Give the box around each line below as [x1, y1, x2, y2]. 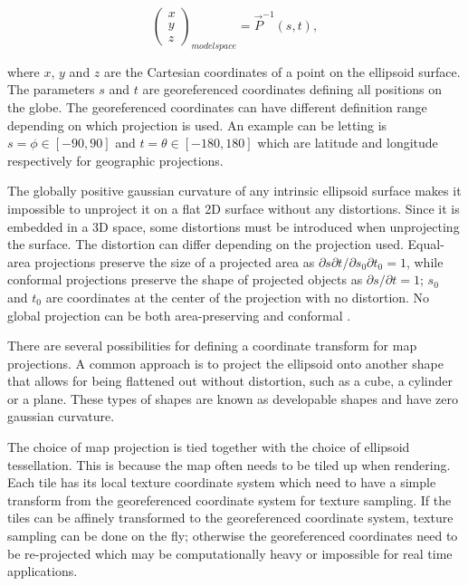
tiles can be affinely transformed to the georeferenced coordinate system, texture [7, 508, 454, 527]
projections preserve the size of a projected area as [34, 252, 315, 271]
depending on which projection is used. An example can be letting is [7, 115, 387, 134]
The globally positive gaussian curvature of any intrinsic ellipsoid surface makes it [7, 181, 462, 200]
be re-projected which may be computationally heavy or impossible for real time [7, 543, 453, 562]
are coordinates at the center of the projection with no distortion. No [45, 287, 430, 306]
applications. [7, 562, 78, 581]
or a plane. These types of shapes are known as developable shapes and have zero [7, 389, 458, 408]
